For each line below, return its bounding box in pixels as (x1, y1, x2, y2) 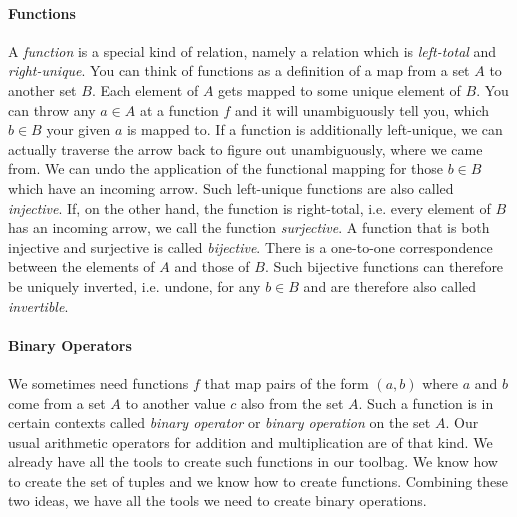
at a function (139, 99, 219, 120)
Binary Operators (8, 334, 132, 355)
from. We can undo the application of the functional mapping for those (8, 158, 443, 179)
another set (8, 79, 77, 100)
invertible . (8, 295, 69, 316)
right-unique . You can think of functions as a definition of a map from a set (8, 60, 470, 81)
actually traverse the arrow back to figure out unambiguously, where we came (8, 138, 483, 159)
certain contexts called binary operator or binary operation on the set (8, 412, 431, 433)
